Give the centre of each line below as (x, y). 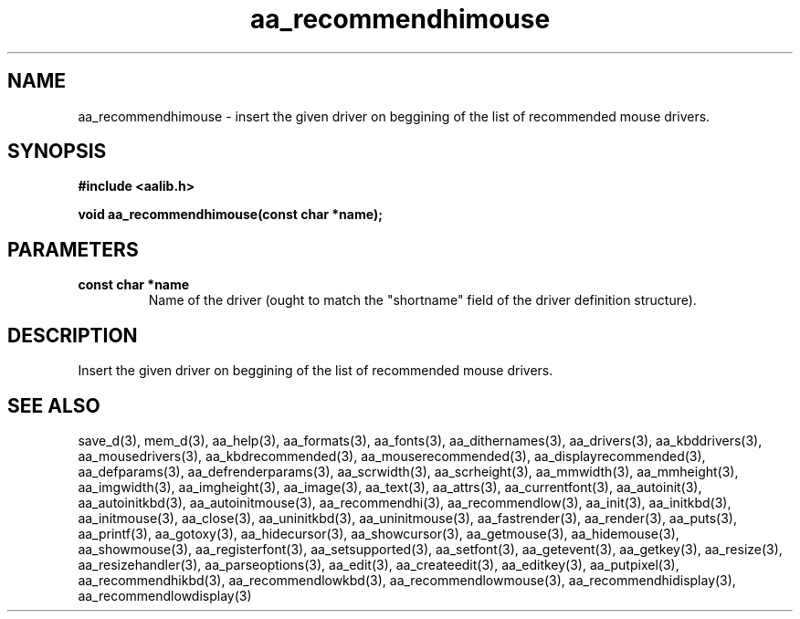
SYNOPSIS (57, 152)
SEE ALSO (54, 405)
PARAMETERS (73, 249)
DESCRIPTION (73, 335)
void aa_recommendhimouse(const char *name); (230, 215)
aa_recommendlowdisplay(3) (165, 595)
